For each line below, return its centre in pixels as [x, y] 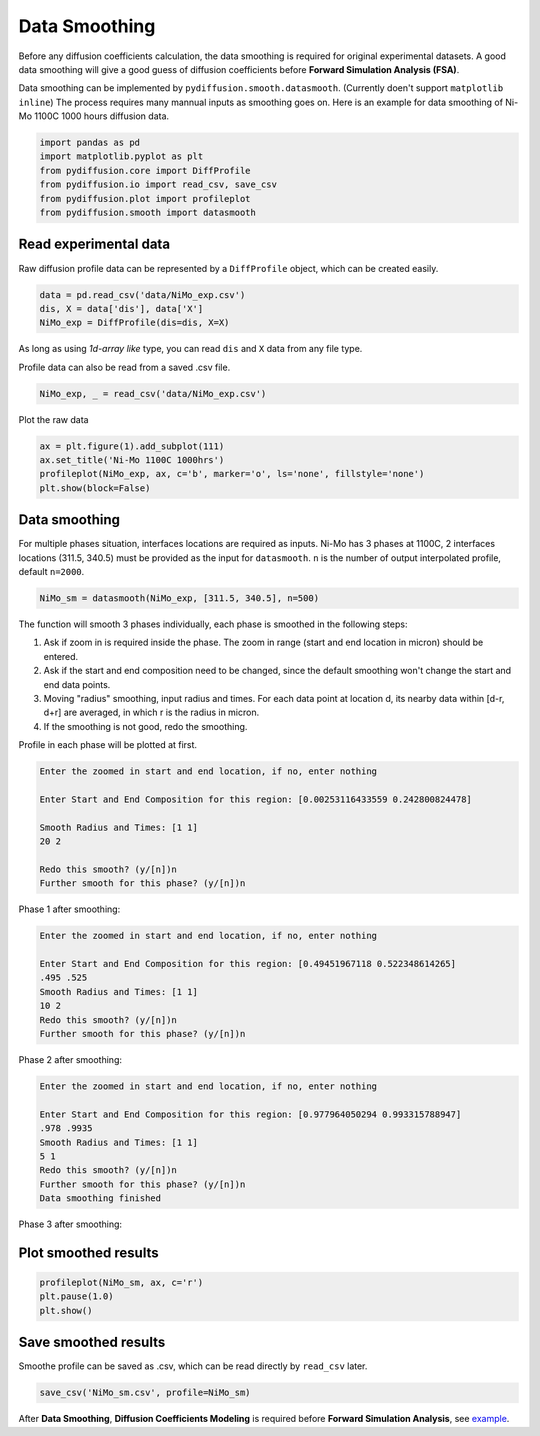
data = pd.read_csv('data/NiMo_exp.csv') [142, 294]
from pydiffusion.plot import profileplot [145, 198]
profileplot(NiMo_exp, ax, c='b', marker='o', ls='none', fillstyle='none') [232, 474]
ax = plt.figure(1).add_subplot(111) [132, 446]
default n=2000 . [51, 572]
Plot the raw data [53, 419]
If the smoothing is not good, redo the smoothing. [145, 726]
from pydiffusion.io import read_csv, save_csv [158, 184]
